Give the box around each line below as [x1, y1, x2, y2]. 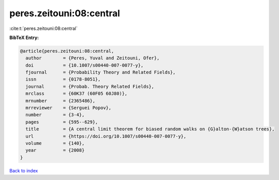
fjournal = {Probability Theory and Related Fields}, [25, 69, 176, 76]
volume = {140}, [25, 140, 85, 146]
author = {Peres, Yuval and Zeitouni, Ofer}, [25, 55, 160, 61]
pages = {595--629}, [25, 119, 99, 125]
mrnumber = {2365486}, [25, 98, 96, 103]
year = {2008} [25, 148, 85, 153]
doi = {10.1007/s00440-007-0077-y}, [25, 62, 144, 68]
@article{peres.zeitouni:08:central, [20, 48, 114, 54]
